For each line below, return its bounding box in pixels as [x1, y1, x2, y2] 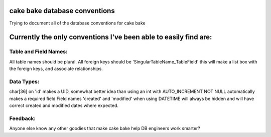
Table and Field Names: [9, 48, 68, 55]
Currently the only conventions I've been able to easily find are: [9, 33, 212, 41]
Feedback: [9, 115, 36, 122]
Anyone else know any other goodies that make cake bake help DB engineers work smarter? [9, 125, 201, 131]
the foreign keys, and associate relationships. [9, 65, 103, 72]
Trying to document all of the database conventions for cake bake [9, 20, 146, 26]
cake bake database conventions [9, 6, 115, 15]
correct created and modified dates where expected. [9, 102, 119, 108]
